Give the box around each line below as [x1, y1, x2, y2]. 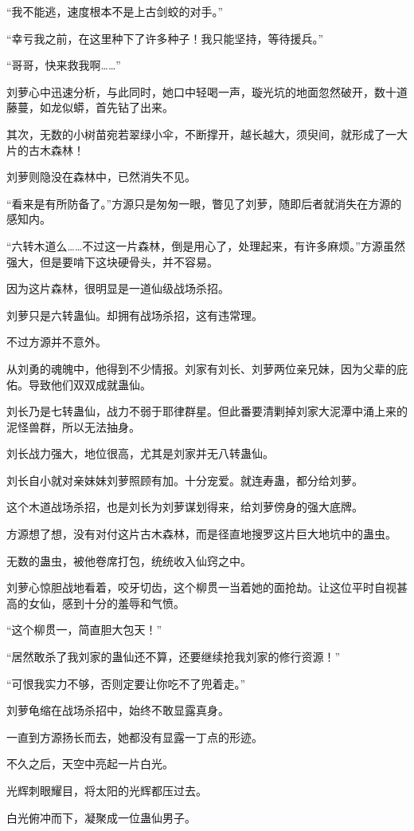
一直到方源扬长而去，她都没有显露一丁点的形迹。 [6, 728, 263, 745]
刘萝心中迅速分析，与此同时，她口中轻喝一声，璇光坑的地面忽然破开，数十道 [6, 83, 408, 100]
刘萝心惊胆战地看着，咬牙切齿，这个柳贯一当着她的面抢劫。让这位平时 [6, 579, 374, 596]
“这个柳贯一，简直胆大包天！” [6, 621, 162, 638]
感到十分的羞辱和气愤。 [61, 594, 185, 611]
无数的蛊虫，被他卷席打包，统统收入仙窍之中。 [6, 552, 252, 569]
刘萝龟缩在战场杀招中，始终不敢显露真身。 [6, 702, 229, 719]
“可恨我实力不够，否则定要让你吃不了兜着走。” [6, 675, 246, 691]
